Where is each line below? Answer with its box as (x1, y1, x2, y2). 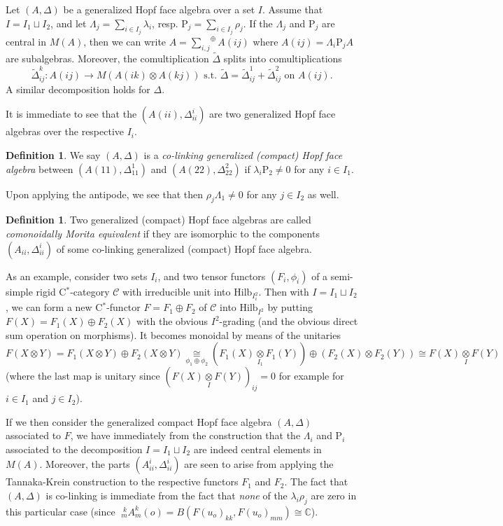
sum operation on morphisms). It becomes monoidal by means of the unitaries (6, 327, 341, 342)
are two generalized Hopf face (209, 106, 336, 121)
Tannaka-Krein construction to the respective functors (6, 474, 239, 489)
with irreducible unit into (122, 284, 231, 298)
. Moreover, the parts (39, 457, 130, 471)
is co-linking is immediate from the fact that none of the (45, 488, 288, 503)
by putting (267, 300, 313, 314)
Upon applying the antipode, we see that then (6, 186, 204, 201)
